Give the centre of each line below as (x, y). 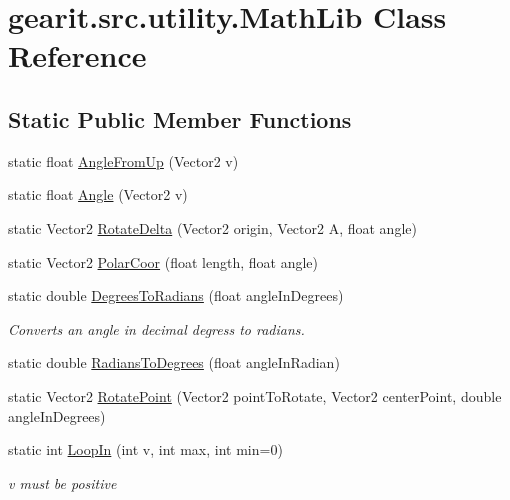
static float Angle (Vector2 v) (98, 194)
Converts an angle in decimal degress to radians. (156, 328)
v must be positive (62, 482)
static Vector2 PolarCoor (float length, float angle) (163, 261)
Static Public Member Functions (180, 118)
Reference (77, 55)
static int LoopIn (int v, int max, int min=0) (145, 449)
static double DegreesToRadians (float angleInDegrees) (176, 295)
